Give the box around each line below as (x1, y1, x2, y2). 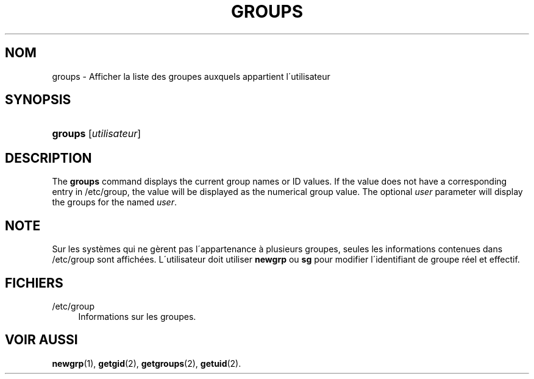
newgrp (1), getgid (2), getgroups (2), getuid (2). (52, 358, 241, 369)
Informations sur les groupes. (78, 311, 196, 322)
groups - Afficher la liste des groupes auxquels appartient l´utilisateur (52, 71, 330, 82)
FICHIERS (5, 275, 63, 291)
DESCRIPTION (5, 150, 92, 166)
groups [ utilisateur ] (52, 127, 141, 140)
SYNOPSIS (5, 92, 71, 108)
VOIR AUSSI (5, 332, 78, 348)
